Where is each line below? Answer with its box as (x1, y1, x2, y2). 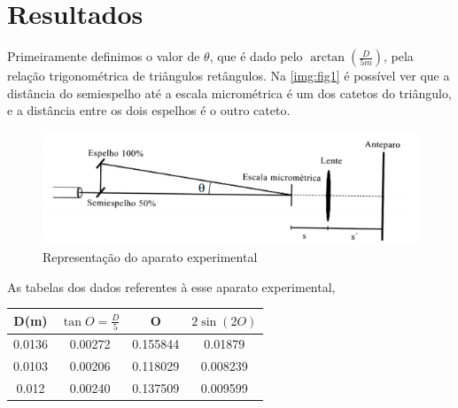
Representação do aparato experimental (43, 248, 258, 266)
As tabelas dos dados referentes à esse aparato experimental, (7, 277, 336, 296)
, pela (383, 47, 414, 65)
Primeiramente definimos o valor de (7, 47, 200, 65)
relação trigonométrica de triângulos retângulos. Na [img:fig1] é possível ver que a (7, 66, 450, 85)
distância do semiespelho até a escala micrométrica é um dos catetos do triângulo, (7, 83, 452, 102)
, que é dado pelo (209, 47, 303, 65)
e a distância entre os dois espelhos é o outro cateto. (7, 101, 291, 119)
